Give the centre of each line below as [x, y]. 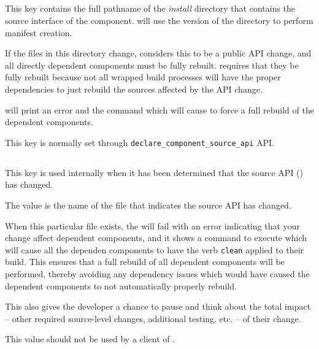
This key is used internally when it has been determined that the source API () [154, 172]
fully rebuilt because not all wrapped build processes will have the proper [143, 77]
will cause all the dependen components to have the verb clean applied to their [155, 249]
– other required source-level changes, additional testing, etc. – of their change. [153, 318]
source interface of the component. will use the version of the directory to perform [159, 20]
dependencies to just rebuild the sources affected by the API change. [134, 89]
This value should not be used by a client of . [90, 339]
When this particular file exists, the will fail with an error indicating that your [152, 225]
